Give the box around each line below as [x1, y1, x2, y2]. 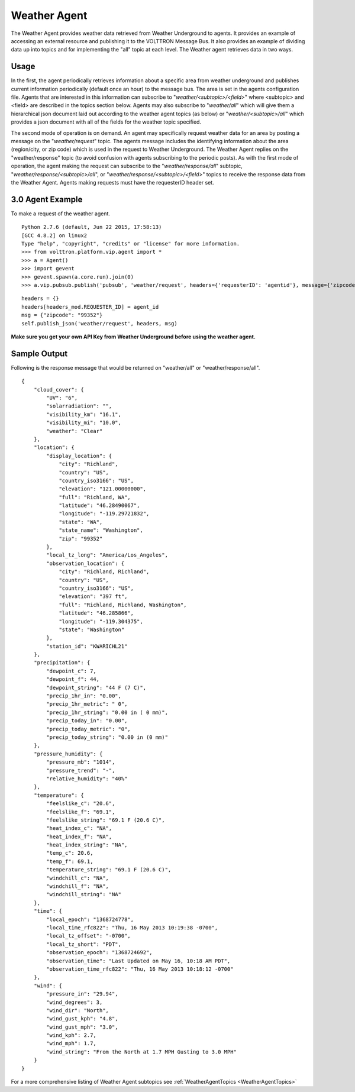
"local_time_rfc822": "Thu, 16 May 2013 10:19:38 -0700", [46, 924, 218, 931]
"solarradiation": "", [46, 403, 112, 409]
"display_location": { [46, 453, 112, 459]
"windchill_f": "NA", [46, 883, 109, 890]
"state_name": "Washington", [59, 527, 143, 534]
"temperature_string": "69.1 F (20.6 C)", [46, 867, 172, 873]
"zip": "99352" [59, 535, 103, 542]
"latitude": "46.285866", [59, 610, 134, 616]
